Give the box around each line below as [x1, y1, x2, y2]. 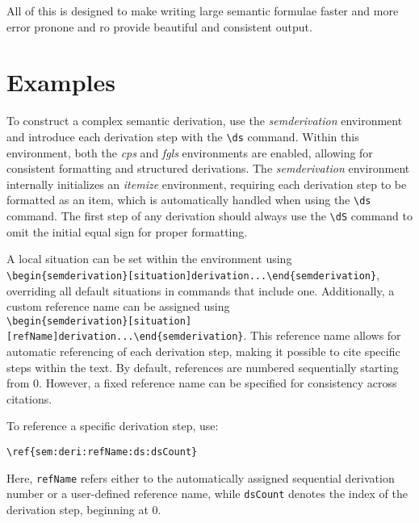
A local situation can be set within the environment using [6, 250, 292, 267]
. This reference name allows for [243, 327, 401, 344]
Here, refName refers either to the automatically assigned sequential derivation [6, 469, 395, 486]
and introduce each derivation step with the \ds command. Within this [6, 128, 359, 144]
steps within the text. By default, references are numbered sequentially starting [6, 358, 399, 375]
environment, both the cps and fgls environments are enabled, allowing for [6, 144, 373, 161]
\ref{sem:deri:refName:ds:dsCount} [6, 446, 198, 458]
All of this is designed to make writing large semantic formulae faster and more [6, 2, 399, 19]
